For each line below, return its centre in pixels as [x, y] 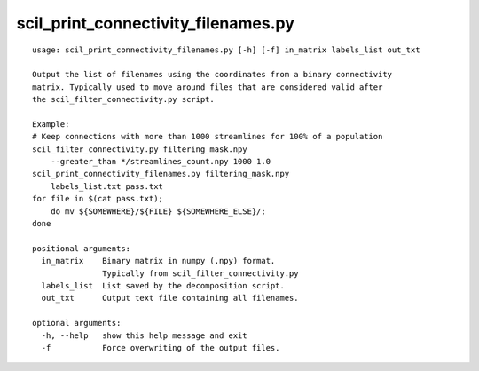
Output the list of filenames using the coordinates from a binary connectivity [212, 75]
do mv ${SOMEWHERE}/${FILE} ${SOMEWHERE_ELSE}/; [158, 211]
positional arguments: [82, 248]
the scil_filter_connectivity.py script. [123, 99]
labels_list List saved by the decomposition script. [163, 285]
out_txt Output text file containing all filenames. [170, 298]
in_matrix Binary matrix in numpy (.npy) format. [158, 261]
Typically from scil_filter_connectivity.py [200, 273]
